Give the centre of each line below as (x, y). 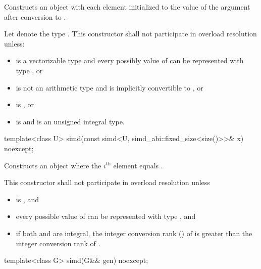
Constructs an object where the (53, 165)
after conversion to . (35, 16)
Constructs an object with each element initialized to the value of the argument (127, 7)
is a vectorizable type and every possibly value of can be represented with (130, 60)
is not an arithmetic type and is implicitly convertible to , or (110, 87)
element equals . (138, 165)
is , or (25, 104)
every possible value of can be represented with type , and (106, 216)
